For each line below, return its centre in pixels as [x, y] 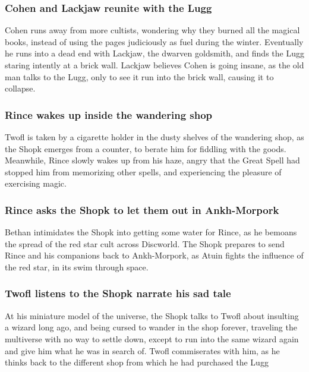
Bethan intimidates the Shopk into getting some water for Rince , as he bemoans [151, 232]
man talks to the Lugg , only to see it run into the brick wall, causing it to [139, 76]
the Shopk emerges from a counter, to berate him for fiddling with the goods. [146, 148]
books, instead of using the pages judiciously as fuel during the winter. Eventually [154, 41]
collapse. [20, 88]
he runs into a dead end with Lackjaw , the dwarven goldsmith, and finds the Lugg [154, 53]
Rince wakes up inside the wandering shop [109, 114]
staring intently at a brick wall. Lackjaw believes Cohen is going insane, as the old [154, 65]
